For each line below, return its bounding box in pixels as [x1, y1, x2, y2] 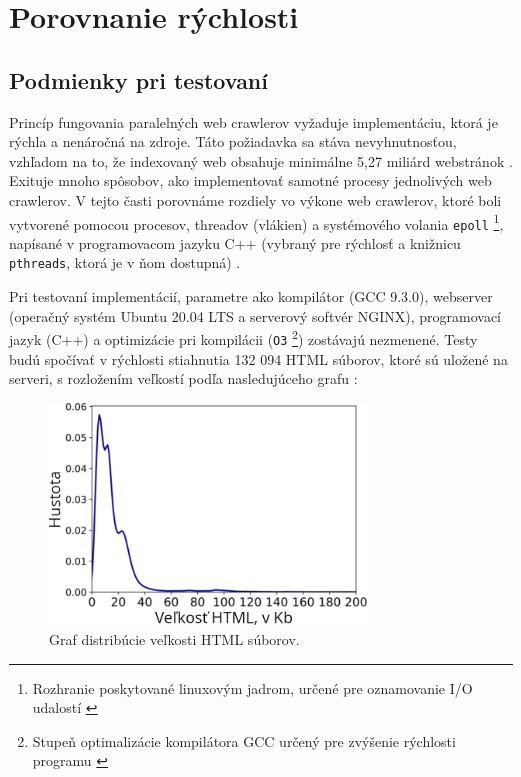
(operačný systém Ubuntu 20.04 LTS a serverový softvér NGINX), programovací [9, 305, 501, 326]
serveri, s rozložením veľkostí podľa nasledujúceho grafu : [9, 368, 358, 389]
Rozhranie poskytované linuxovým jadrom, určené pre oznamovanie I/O [32, 677, 473, 698]
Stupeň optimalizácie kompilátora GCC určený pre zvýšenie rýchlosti [32, 730, 456, 751]
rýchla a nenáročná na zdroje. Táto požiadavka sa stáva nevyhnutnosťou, [9, 131, 457, 152]
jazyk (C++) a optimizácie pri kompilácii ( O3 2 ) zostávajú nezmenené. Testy [9, 326, 478, 349]
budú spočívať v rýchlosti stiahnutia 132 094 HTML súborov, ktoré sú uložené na [9, 348, 508, 369]
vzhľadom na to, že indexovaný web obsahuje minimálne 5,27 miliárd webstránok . [9, 150, 513, 171]
